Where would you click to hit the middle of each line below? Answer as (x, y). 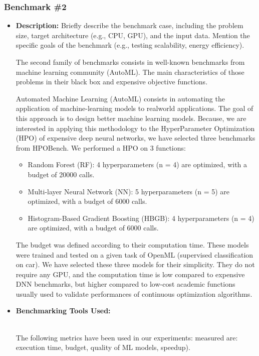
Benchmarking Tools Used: (63, 311)
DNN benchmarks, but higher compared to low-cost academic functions (125, 284)
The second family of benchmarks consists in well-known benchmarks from (130, 62)
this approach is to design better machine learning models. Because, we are (131, 118)
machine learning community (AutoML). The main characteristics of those (130, 72)
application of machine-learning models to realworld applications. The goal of (135, 108)
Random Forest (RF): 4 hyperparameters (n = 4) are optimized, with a (138, 164)
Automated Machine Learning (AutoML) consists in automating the (120, 98)
